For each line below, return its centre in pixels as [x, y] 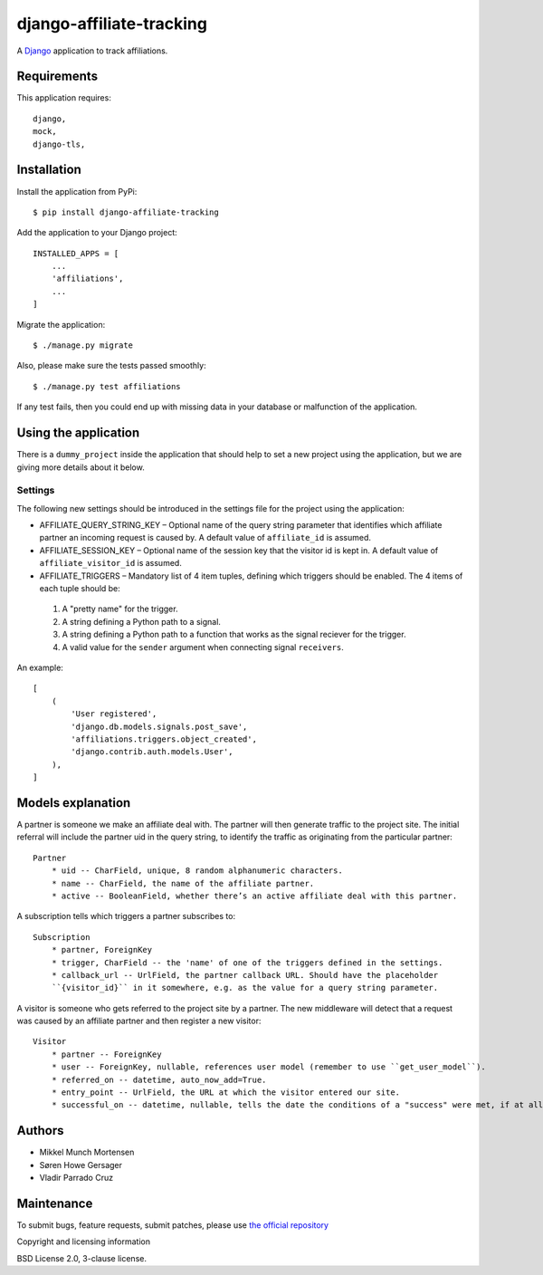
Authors [40, 1131]
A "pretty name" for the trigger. [120, 609]
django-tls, [59, 144]
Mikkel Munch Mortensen [87, 1152]
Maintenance [55, 1203]
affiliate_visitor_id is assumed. [111, 563]
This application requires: [64, 98]
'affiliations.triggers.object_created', [164, 739]
